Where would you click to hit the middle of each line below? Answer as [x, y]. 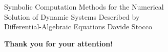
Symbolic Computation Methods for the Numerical [84, 7]
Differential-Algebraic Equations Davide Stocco [78, 27]
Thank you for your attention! [59, 43]
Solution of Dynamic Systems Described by [72, 16]
